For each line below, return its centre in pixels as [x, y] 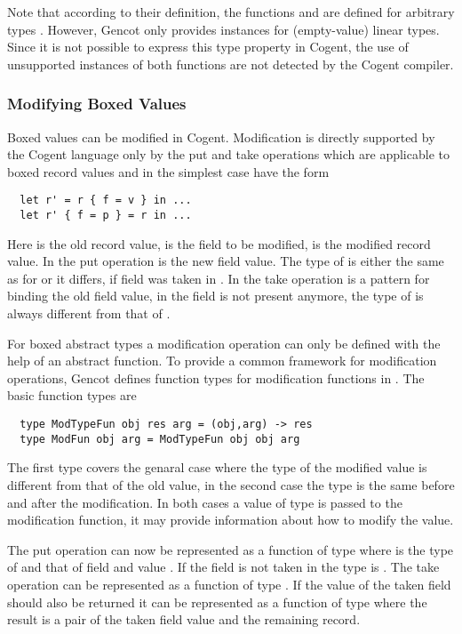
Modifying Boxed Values [97, 104]
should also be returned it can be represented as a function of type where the [217, 602]
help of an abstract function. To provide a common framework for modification [222, 361]
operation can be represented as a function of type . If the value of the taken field [229, 584]
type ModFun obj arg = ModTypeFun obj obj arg [160, 439]
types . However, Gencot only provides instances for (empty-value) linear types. [223, 29]
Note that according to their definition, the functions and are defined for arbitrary [231, 12]
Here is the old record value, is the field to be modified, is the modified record [219, 243]
